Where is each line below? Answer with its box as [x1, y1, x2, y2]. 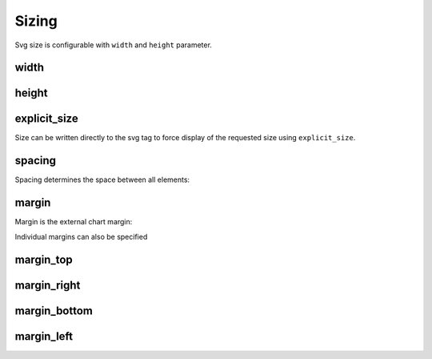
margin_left [14, 329, 74, 343]
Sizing [14, 12, 58, 30]
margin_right [14, 278, 81, 292]
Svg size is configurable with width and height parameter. [14, 40, 212, 50]
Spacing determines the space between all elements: [14, 175, 190, 184]
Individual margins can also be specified [14, 232, 148, 241]
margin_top [14, 252, 74, 266]
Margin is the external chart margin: [14, 217, 133, 227]
